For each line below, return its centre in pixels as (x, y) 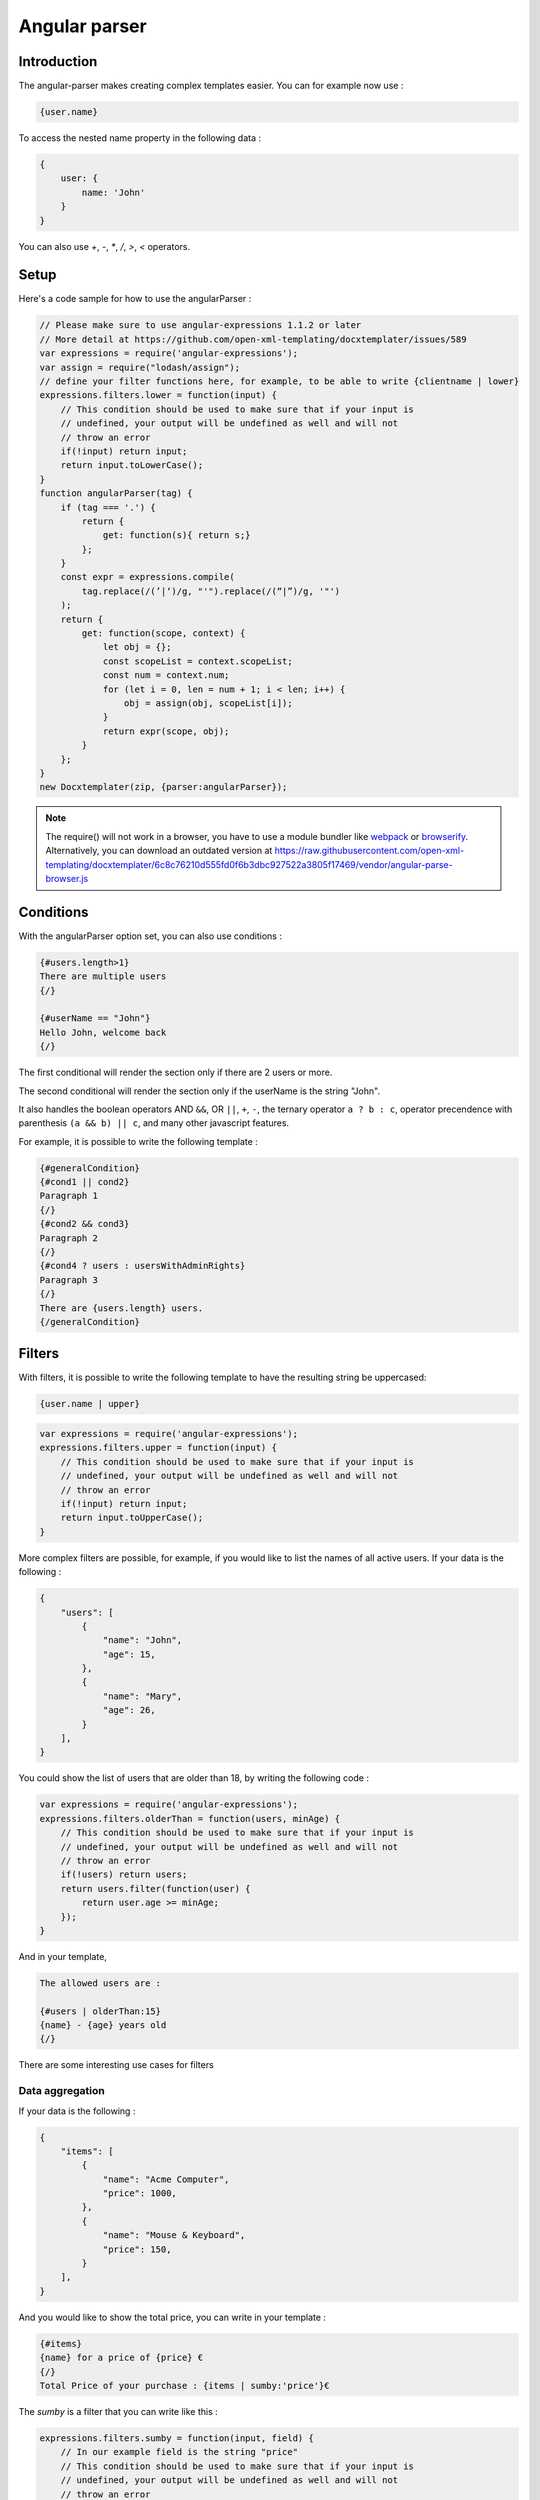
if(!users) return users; (124, 1874)
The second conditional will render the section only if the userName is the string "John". (199, 1091)
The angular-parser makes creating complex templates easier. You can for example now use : (211, 86)
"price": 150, (137, 2249)
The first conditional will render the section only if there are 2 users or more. (175, 1072)
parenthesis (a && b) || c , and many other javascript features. (154, 1123)
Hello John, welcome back (103, 1032)
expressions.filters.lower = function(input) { (158, 395)
